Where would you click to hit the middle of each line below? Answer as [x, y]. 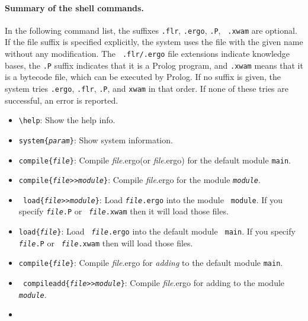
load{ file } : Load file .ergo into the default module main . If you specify [157, 231]
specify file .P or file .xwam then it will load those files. [123, 211]
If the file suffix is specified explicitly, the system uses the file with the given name [154, 42]
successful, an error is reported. [62, 100]
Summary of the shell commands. [74, 7]
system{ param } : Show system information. [96, 139]
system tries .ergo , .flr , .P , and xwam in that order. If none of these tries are [147, 88]
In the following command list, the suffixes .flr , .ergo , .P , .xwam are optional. [151, 30]
